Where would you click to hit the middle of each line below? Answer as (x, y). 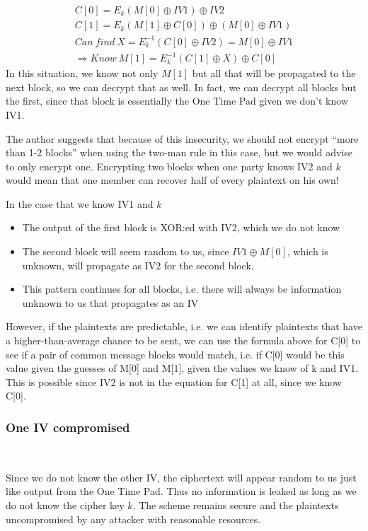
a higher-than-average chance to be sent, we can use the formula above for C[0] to (183, 340)
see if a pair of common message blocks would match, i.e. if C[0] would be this (175, 354)
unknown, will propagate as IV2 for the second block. (138, 265)
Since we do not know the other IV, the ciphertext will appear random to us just (181, 477)
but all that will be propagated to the (274, 73)
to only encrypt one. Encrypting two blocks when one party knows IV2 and (169, 166)
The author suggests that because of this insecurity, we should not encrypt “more (182, 138)
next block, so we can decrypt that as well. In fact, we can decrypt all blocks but (181, 87)
